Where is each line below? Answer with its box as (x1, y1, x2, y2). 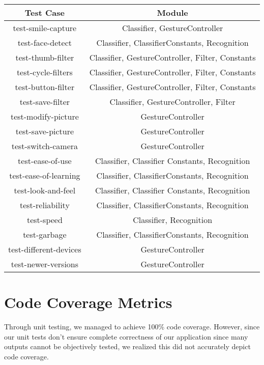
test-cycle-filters (16, 66, 73, 78)
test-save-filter (19, 96, 70, 107)
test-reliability (19, 199, 70, 211)
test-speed (26, 214, 63, 226)
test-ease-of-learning (9, 170, 80, 181)
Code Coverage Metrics (4, 292, 172, 313)
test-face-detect (17, 37, 72, 48)
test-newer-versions (11, 258, 79, 270)
